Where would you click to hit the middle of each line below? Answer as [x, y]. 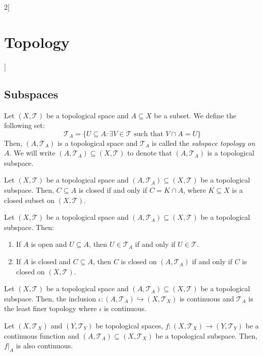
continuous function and [42, 335]
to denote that [150, 153]
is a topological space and [98, 143]
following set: [25, 125]
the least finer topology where [51, 308]
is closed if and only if [113, 190]
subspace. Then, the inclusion [50, 298]
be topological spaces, [129, 326]
